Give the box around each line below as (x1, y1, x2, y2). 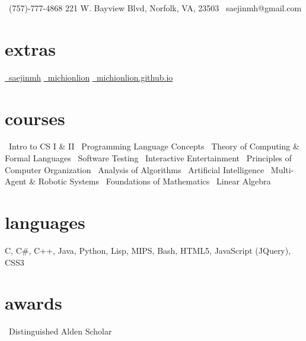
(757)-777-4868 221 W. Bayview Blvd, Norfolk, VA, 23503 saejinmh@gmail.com (8, 2, 302, 14)
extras (5, 36, 56, 60)
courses (5, 106, 65, 130)
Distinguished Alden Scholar (8, 325, 112, 337)
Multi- (270, 163, 294, 176)
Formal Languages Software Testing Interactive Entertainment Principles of (5, 152, 292, 164)
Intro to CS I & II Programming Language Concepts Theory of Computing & (8, 140, 299, 152)
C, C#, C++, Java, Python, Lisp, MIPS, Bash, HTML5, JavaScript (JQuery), (5, 244, 291, 256)
